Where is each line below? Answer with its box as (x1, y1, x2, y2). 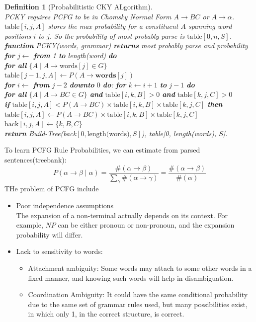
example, (16, 220, 43, 230)
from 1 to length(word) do (33, 50, 117, 60)
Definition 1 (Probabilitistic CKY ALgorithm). (4, 1, 153, 11)
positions (4, 30, 31, 41)
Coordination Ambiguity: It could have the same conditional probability (28, 289, 248, 300)
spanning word (188, 21, 232, 31)
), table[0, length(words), (141, 128, 217, 138)
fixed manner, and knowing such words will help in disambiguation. (28, 272, 234, 283)
